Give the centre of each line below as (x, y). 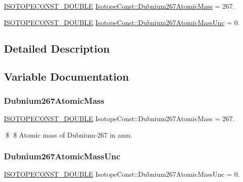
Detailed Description (57, 48)
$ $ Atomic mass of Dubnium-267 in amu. (69, 134)
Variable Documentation (66, 77)
